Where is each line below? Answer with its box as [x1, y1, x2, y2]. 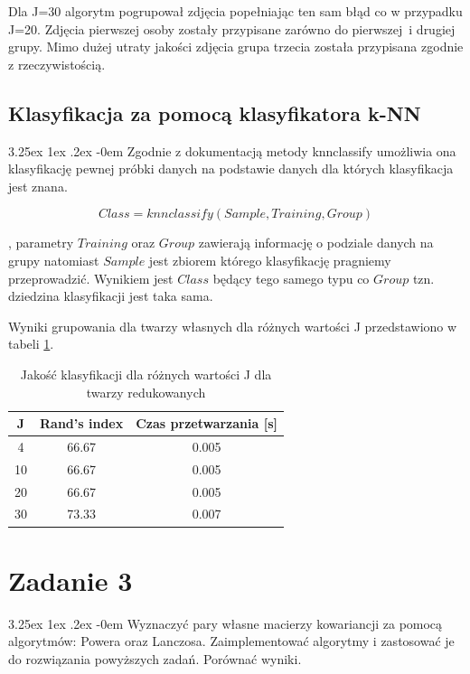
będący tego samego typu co [212, 268, 370, 287]
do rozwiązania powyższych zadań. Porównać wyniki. [8, 649, 302, 668]
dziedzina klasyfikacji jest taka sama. [8, 286, 213, 305]
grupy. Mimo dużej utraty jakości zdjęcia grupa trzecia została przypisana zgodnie [8, 37, 464, 56]
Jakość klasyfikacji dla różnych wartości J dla [20, 364, 272, 383]
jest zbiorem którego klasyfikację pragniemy [148, 250, 391, 269]
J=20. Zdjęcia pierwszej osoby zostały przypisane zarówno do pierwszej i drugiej [8, 19, 456, 38]
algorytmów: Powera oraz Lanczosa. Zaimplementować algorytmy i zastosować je [8, 632, 455, 651]
